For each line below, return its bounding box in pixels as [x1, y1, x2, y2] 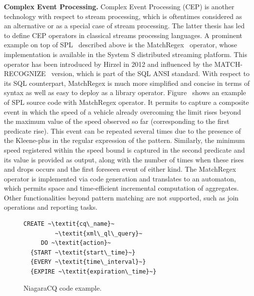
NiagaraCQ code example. [23, 282, 102, 293]
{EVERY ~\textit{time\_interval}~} [30, 258, 146, 266]
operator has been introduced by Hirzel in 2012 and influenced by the [4, 59, 212, 69]
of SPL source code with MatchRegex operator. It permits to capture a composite [4, 97, 249, 107]
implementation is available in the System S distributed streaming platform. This [4, 49, 247, 59]
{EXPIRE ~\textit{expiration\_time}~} [30, 268, 157, 276]
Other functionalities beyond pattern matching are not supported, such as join [4, 192, 239, 202]
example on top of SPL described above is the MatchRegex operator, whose [4, 39, 237, 50]
